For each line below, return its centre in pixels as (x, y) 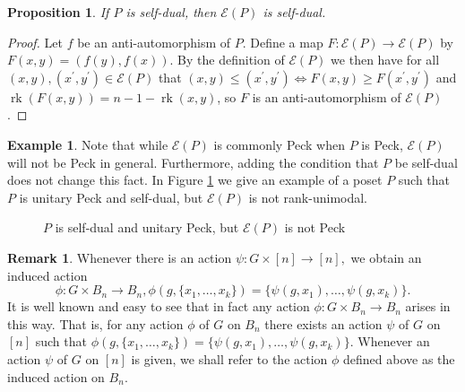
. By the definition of (227, 60)
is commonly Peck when (280, 144)
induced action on (56, 376)
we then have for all (385, 60)
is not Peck (315, 227)
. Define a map (283, 42)
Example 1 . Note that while (88, 144)
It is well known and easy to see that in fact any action (159, 306)
